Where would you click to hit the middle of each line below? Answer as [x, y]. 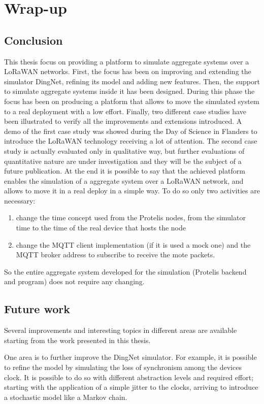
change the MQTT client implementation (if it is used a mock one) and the [133, 244]
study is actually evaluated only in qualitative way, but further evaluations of [124, 150]
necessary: [20, 200]
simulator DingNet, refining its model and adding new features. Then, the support [132, 81]
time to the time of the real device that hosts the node [101, 228]
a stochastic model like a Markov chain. [66, 397]
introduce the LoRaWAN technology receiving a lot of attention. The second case [131, 141]
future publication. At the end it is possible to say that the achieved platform [125, 171]
